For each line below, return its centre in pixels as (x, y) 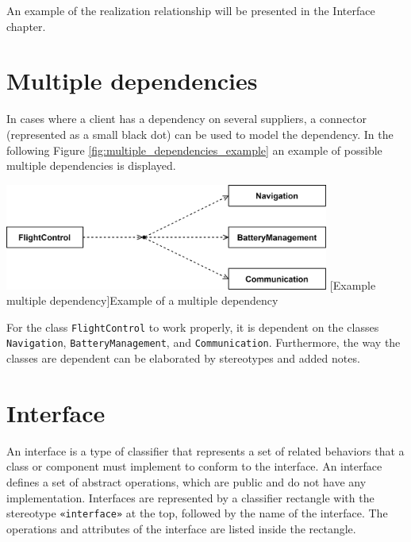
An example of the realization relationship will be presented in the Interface (191, 10)
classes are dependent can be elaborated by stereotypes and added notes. (183, 358)
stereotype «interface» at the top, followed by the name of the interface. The (197, 513)
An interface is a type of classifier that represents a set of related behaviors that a (205, 450)
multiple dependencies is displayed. (91, 165)
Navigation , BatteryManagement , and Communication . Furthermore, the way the (204, 342)
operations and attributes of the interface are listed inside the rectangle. (181, 528)
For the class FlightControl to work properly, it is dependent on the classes (193, 327)
